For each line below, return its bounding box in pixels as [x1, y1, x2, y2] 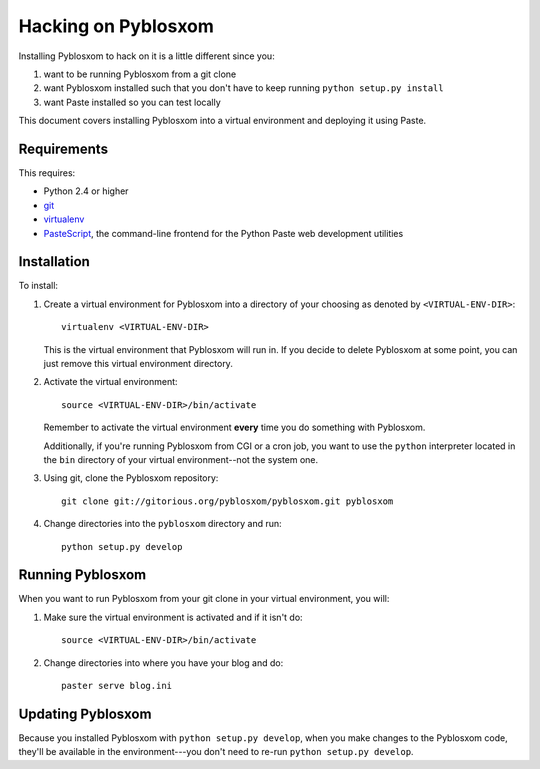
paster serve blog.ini [61, 680, 173, 692]
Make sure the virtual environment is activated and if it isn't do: [43, 611, 304, 623]
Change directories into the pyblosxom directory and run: [43, 518, 282, 530]
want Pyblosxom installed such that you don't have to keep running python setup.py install [43, 82, 444, 94]
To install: [18, 280, 59, 292]
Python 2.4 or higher [43, 185, 129, 197]
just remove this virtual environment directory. [43, 358, 234, 370]
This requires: [18, 167, 76, 179]
